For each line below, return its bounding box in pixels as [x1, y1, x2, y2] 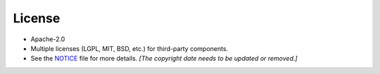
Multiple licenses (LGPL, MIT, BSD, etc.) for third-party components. [30, 44, 229, 52]
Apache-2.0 [30, 35, 65, 43]
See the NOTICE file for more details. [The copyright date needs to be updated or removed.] [30, 54, 298, 63]
